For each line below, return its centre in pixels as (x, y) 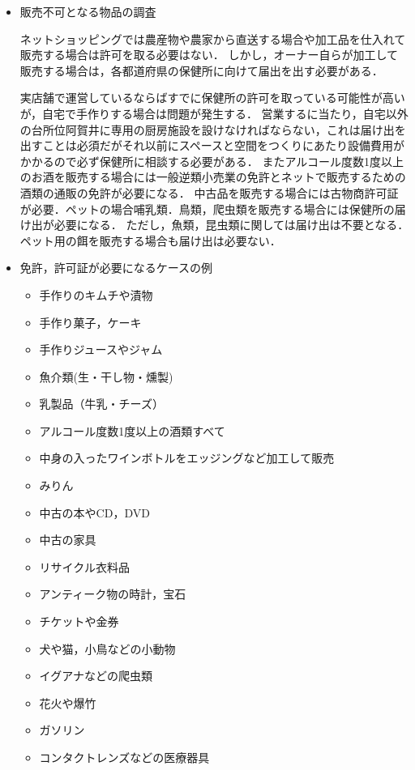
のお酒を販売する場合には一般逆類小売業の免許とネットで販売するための (213, 177)
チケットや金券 (79, 621)
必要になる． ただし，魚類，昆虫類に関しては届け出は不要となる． (231, 225)
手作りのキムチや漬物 (96, 294)
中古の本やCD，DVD (94, 512)
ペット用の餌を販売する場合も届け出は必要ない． (150, 240)
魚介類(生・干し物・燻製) (106, 376)
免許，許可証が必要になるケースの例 (116, 268)
